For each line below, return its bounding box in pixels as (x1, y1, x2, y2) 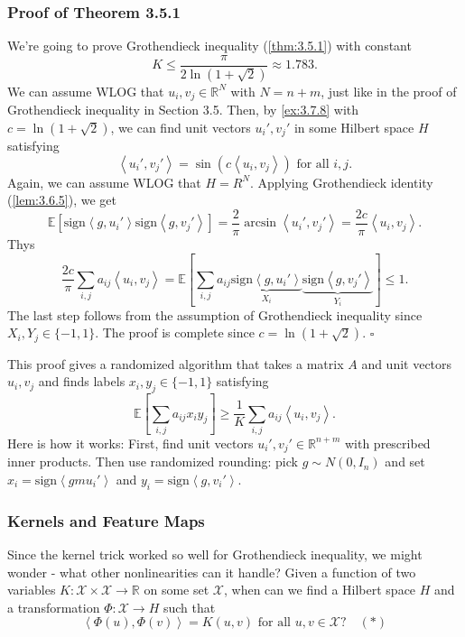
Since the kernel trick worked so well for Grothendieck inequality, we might (7, 544, 423, 563)
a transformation (7, 597, 100, 616)
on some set (144, 580, 209, 599)
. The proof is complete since (95, 323, 255, 342)
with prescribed (344, 433, 431, 452)
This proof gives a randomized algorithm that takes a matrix (7, 354, 344, 373)
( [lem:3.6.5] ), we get (7, 190, 116, 209)
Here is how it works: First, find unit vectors (7, 433, 254, 452)
